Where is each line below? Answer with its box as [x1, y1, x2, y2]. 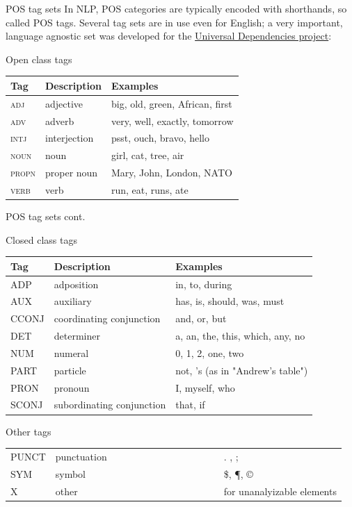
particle [54, 363, 86, 377]
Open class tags [6, 51, 72, 66]
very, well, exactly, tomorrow [111, 113, 234, 128]
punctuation [55, 449, 107, 463]
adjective [45, 96, 83, 110]
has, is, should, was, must [175, 294, 285, 308]
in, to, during [175, 276, 232, 291]
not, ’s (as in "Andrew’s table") [175, 363, 308, 377]
